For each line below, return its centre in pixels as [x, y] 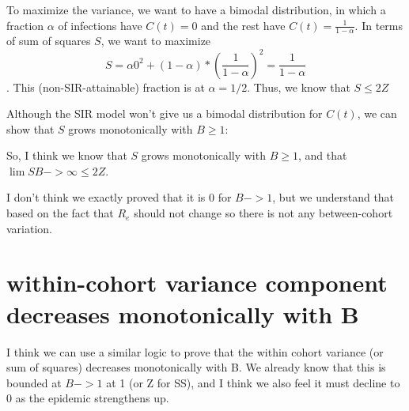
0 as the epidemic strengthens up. [88, 398]
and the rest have [243, 25]
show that [30, 128]
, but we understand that [333, 197]
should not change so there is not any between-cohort [263, 213]
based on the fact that [60, 213]
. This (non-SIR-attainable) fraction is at [106, 87]
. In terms [379, 25]
